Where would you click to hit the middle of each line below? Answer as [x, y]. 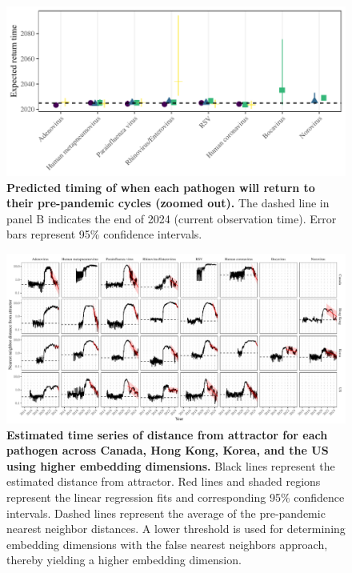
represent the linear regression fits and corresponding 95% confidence [176, 497]
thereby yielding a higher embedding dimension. [124, 560]
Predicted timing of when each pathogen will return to [161, 187]
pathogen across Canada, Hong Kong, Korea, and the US [168, 450]
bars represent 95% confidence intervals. [104, 234]
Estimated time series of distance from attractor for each [167, 434]
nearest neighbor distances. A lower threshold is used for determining [176, 529]
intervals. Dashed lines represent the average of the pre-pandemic [166, 513]
